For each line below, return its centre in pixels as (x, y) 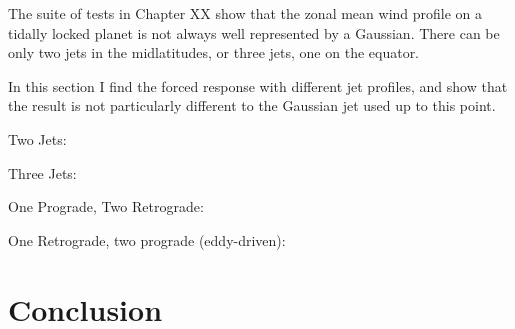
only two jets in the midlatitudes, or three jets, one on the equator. (214, 52)
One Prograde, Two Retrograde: (106, 206)
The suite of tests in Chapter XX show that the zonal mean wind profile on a (245, 13)
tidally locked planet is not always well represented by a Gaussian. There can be (254, 32)
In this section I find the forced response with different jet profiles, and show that (258, 85)
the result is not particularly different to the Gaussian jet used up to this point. (252, 105)
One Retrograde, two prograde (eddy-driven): (147, 239)
